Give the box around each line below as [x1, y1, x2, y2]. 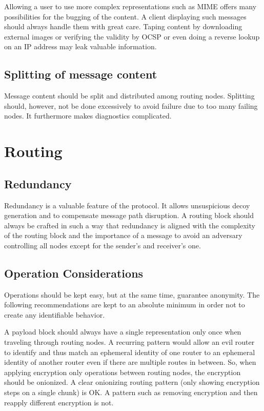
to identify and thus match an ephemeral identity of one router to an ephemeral [4, 346, 255, 357]
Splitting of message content [4, 66, 157, 82]
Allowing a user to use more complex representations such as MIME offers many [4, 1, 257, 11]
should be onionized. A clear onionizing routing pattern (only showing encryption [4, 377, 260, 387]
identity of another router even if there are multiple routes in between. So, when [4, 357, 256, 367]
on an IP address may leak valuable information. [4, 41, 157, 52]
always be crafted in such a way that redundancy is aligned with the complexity [4, 220, 255, 230]
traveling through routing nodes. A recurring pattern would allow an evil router [4, 337, 255, 347]
